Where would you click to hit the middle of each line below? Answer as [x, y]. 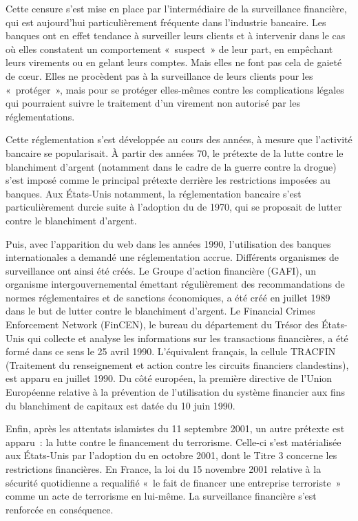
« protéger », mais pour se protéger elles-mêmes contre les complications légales [175, 89]
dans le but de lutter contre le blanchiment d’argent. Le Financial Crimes [160, 311]
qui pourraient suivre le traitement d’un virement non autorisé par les [153, 103]
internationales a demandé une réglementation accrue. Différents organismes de [172, 257]
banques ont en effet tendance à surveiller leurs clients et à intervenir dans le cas [176, 35]
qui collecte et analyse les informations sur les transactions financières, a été [188, 338]
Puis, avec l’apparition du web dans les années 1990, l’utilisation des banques [168, 243]
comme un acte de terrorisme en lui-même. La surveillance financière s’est [161, 496]
